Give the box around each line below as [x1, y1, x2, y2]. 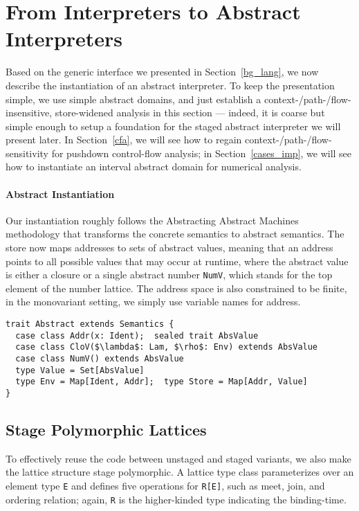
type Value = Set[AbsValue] [15, 365, 145, 375]
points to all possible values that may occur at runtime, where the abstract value [6, 253, 349, 268]
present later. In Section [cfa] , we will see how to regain [6, 132, 242, 147]
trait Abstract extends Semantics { [6, 319, 174, 330]
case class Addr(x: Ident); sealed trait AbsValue [15, 330, 259, 341]
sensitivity [6, 145, 48, 160]
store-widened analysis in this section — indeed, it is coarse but [55, 105, 325, 120]
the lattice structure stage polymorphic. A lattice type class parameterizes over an [6, 465, 354, 479]
